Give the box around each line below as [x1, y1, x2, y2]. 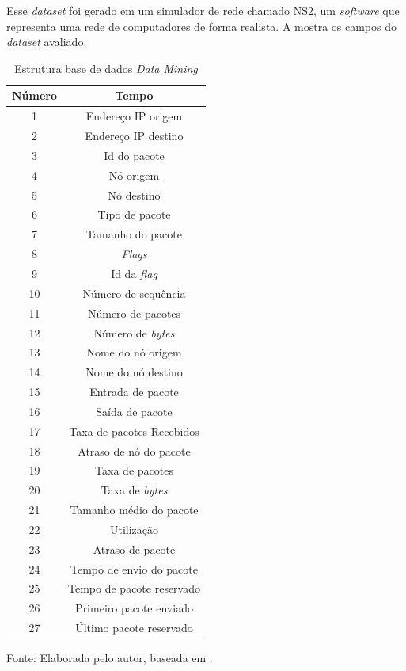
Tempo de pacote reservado [68, 580, 200, 597]
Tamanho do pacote [86, 226, 182, 242]
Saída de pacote [96, 402, 173, 419]
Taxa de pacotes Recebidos [69, 422, 199, 439]
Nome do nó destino [85, 364, 183, 380]
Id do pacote [104, 147, 165, 163]
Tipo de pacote [97, 206, 171, 223]
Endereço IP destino [85, 128, 184, 144]
